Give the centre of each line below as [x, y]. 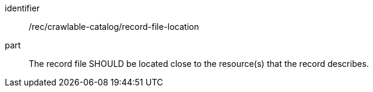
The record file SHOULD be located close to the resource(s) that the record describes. [199, 64]
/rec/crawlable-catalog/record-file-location [114, 27]
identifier [22, 8]
